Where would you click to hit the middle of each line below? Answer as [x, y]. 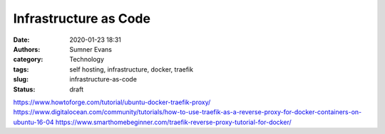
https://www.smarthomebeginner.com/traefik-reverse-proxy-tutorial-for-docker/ [173, 122]
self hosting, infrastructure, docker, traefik [132, 69]
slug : [21, 79]
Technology [87, 60]
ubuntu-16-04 [34, 122]
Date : [21, 40]
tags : [21, 69]
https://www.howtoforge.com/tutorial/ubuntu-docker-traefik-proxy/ [112, 102]
